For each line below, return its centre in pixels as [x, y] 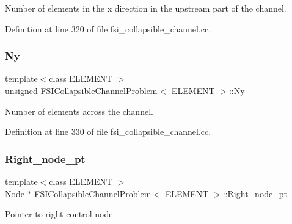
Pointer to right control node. [60, 214]
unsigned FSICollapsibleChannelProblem [81, 90]
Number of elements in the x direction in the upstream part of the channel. [146, 8]
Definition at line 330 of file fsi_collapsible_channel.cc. [108, 132]
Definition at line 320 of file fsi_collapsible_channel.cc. [108, 28]
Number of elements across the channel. [79, 111]
